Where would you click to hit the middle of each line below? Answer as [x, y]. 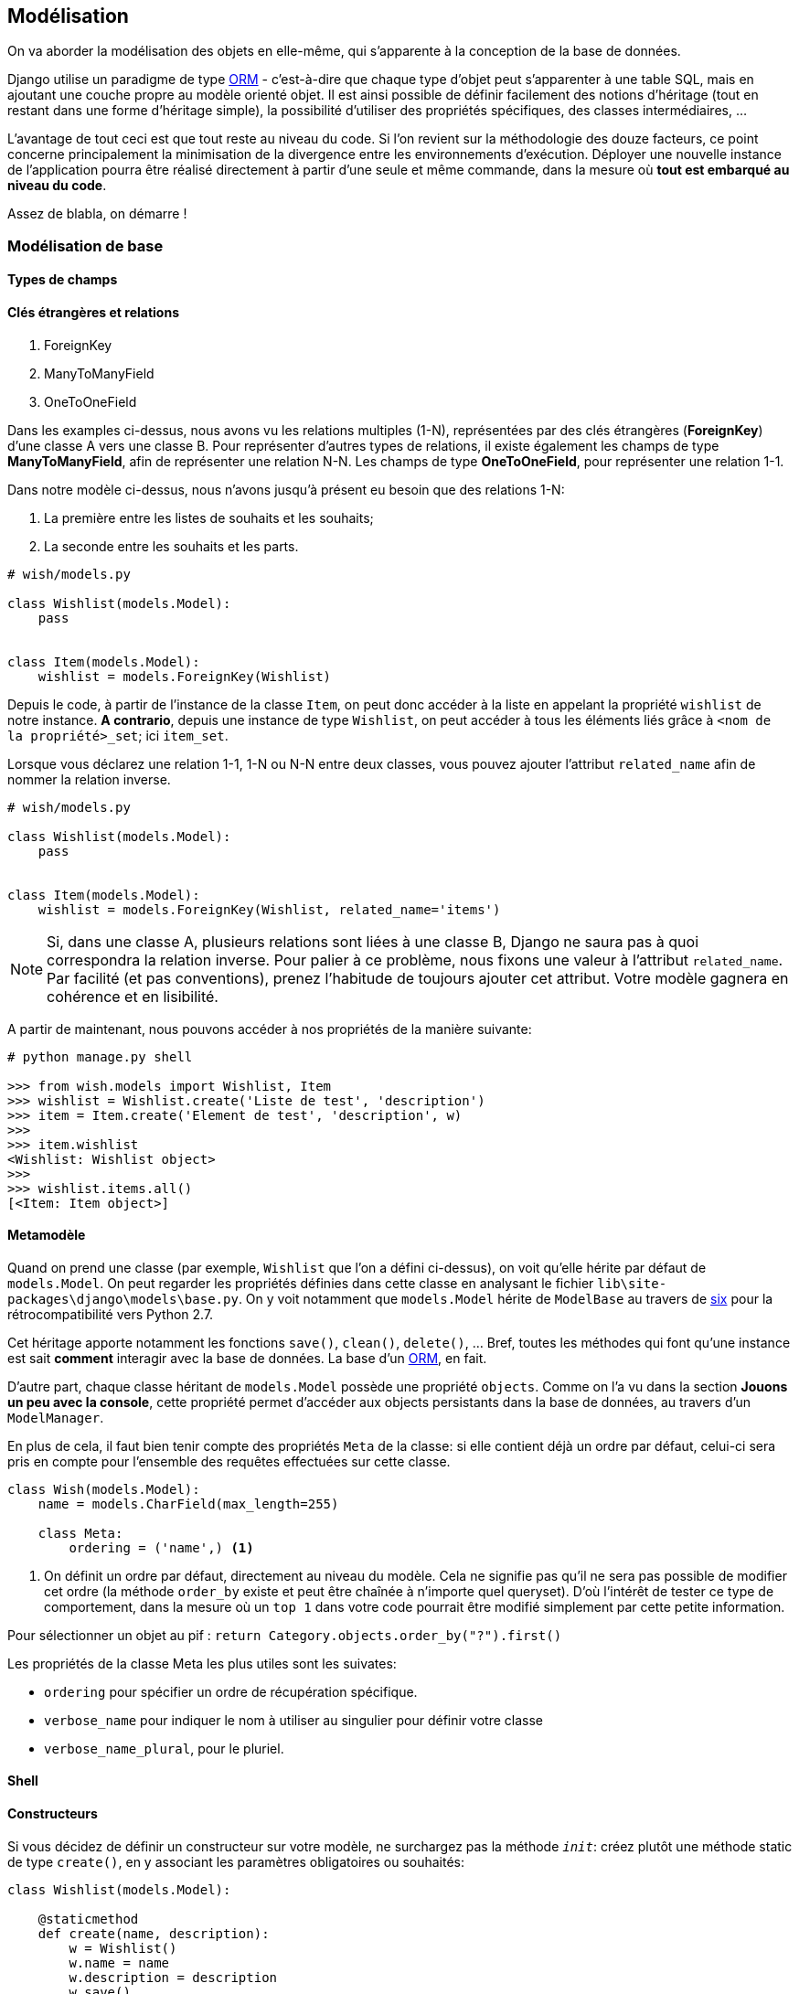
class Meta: [80, 1533]
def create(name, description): [154, 1933]
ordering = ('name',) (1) [161, 1547]
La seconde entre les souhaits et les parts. [171, 546]
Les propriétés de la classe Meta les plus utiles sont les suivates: [202, 1663]
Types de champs [63, 280]
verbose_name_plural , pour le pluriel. [164, 1748]
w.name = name [119, 1962]
